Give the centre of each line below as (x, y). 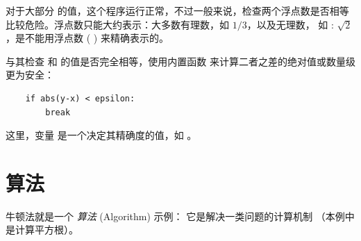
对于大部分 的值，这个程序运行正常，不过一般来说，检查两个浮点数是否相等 (177, 10)
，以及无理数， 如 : (290, 24)
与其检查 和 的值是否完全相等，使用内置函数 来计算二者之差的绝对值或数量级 (180, 61)
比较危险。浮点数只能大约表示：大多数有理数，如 (117, 24)
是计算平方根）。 (42, 230)
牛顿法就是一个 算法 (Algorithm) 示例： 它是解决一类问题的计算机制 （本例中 (180, 216)
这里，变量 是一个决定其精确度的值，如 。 (101, 135)
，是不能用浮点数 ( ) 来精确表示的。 (87, 38)
